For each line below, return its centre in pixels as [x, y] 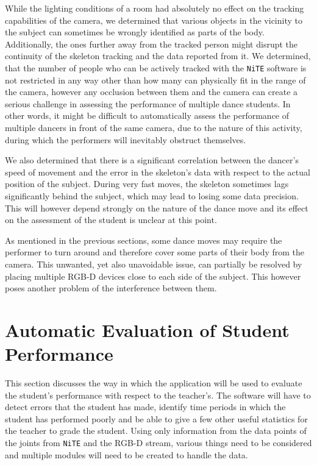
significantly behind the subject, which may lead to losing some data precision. [152, 195]
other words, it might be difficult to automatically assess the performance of [147, 115]
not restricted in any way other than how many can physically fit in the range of [155, 80]
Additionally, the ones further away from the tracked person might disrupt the [151, 44]
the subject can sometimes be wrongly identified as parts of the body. [135, 32]
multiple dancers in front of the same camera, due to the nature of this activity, [154, 127]
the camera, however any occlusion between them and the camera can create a [151, 92]
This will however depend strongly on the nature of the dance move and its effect [157, 208]
